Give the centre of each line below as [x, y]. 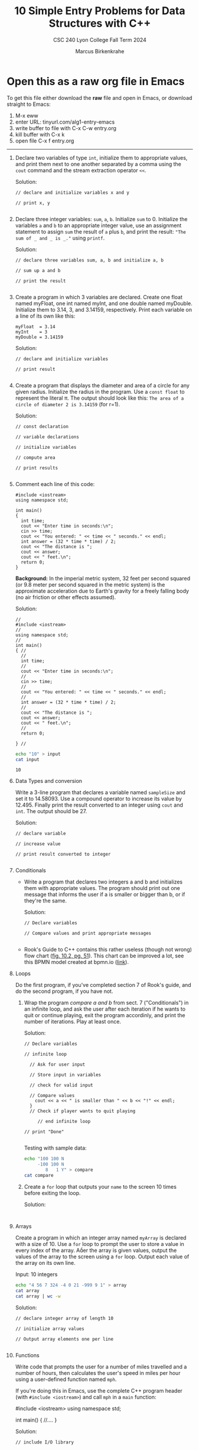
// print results [37, 468]
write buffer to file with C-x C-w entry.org [66, 128]
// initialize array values [50, 1329]
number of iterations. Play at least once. [73, 1022]
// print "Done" [44, 1132]
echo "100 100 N [44, 1159]
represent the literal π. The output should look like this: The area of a [99, 398]
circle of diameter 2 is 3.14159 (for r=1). [68, 404]
